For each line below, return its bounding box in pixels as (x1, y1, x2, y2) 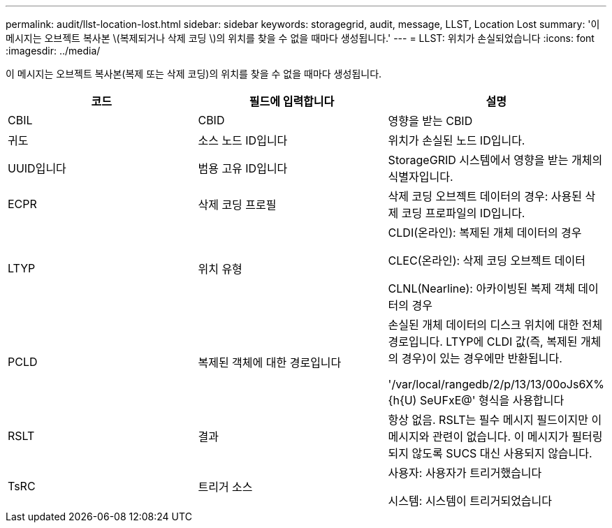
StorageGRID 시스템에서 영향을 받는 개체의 (388, 153, 603, 167)
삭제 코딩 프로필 (198, 198, 277, 212)
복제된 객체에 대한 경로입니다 (198, 355, 342, 369)
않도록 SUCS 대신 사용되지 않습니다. (411, 446, 592, 460)
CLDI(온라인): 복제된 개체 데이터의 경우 (388, 226, 582, 240)
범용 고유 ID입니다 (198, 161, 288, 175)
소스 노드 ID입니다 (198, 133, 288, 147)
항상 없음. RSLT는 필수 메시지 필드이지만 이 (388, 413, 602, 427)
